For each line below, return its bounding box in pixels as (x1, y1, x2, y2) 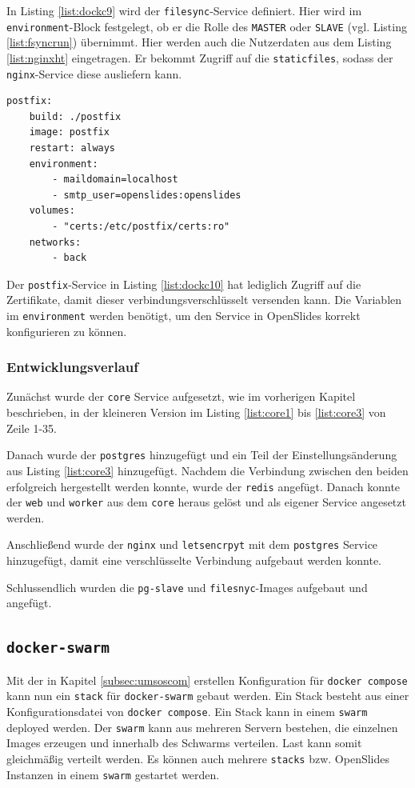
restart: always (29, 142, 116, 154)
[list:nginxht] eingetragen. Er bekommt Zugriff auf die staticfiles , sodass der (6, 49, 393, 66)
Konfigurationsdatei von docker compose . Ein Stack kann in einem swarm (6, 703, 368, 720)
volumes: (29, 205, 75, 217)
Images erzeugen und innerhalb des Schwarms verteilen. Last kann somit (6, 734, 362, 751)
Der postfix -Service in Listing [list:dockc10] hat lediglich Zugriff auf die (6, 275, 361, 292)
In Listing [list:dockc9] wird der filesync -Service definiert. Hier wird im (6, 2, 362, 18)
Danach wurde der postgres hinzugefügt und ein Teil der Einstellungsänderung (6, 446, 397, 463)
